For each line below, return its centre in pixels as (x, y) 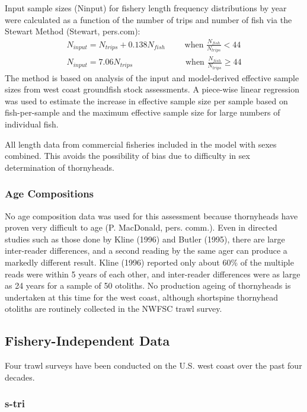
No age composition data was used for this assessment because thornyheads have (151, 215)
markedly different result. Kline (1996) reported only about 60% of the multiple (149, 262)
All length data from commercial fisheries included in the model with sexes (141, 144)
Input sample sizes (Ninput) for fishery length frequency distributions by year (146, 8)
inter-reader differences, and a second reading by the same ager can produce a (146, 250)
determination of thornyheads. (60, 167)
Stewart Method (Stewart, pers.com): (73, 31)
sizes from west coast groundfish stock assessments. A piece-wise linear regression (152, 89)
